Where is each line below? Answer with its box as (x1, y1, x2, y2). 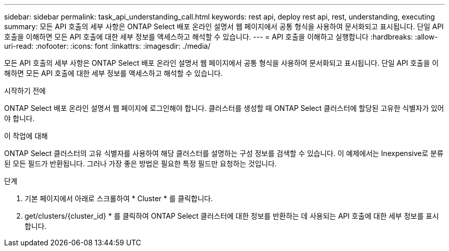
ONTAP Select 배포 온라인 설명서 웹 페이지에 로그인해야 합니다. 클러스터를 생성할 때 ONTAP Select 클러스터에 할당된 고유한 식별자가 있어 (4, 104, 444, 112)
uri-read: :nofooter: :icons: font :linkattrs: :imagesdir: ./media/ (4, 42, 211, 50)
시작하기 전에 (4, 86, 46, 95)
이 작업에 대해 (4, 131, 48, 140)
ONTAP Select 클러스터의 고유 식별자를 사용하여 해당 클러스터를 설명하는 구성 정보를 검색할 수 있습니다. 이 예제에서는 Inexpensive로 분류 (4, 149, 444, 158)
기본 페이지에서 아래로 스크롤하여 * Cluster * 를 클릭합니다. (25, 194, 213, 203)
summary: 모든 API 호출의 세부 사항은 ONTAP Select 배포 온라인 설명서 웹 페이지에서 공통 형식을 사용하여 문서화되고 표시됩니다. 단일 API (4, 22, 444, 31)
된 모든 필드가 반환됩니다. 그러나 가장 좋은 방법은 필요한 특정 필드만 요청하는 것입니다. (4, 159, 277, 168)
